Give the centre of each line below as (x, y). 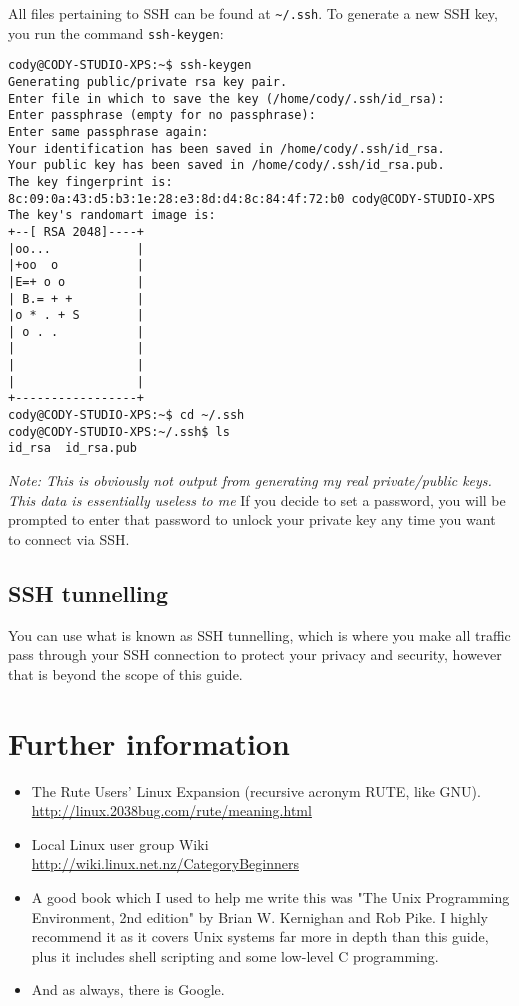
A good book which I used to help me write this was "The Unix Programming (270, 896)
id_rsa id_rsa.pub (72, 448)
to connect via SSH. (69, 538)
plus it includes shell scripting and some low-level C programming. (235, 955)
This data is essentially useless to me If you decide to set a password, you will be (257, 499)
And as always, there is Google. (128, 989)
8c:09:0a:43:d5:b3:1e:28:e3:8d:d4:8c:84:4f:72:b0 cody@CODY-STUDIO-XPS (251, 198)
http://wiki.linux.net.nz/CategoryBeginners (165, 863)
